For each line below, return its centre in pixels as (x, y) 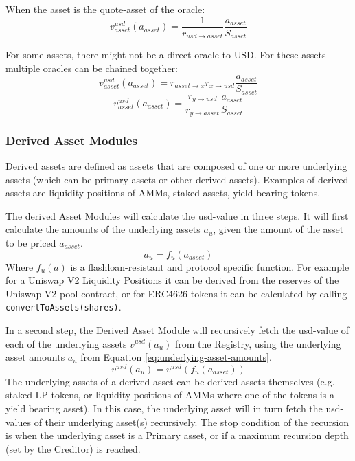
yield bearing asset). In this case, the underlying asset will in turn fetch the (164, 408)
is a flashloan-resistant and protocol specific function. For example (210, 266)
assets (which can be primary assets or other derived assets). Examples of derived (177, 179)
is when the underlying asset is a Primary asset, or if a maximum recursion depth (177, 435)
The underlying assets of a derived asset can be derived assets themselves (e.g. (170, 381)
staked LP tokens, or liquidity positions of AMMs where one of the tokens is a (170, 395)
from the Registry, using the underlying (258, 343)
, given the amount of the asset (278, 229)
